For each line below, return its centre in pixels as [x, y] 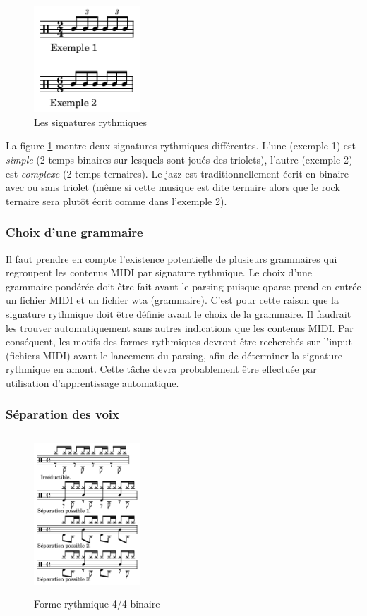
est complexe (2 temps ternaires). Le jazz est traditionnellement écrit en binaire [177, 173]
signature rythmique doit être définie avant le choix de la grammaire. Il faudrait [179, 313]
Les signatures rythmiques [91, 122]
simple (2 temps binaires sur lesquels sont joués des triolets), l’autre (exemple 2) [179, 159]
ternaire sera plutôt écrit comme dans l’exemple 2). [116, 201]
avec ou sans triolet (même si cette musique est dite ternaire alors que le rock [173, 187]
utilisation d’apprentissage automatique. [92, 382]
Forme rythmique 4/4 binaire [97, 604]
